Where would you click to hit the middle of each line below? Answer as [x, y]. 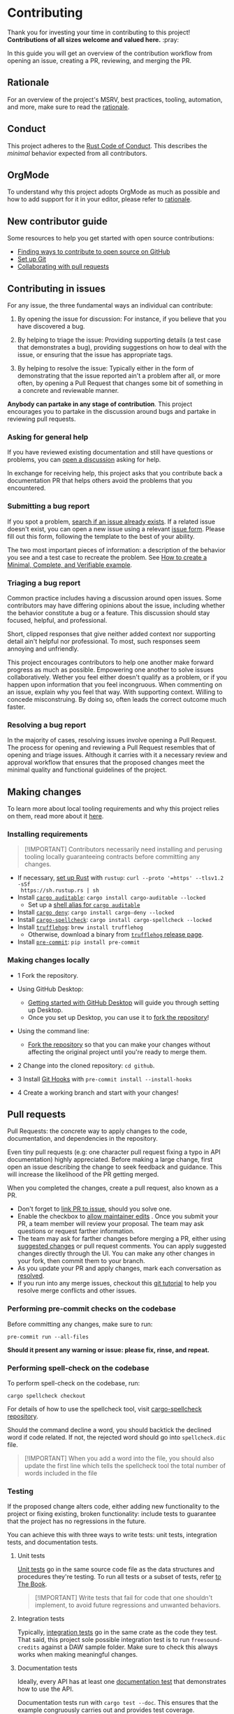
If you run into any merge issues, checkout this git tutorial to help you [117, 1283]
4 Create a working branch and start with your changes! [98, 1093]
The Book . [32, 1584]
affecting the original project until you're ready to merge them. [117, 1052]
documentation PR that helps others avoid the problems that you [100, 481]
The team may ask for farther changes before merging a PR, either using [122, 1239]
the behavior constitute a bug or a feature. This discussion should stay [109, 612]
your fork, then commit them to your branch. [81, 1261]
